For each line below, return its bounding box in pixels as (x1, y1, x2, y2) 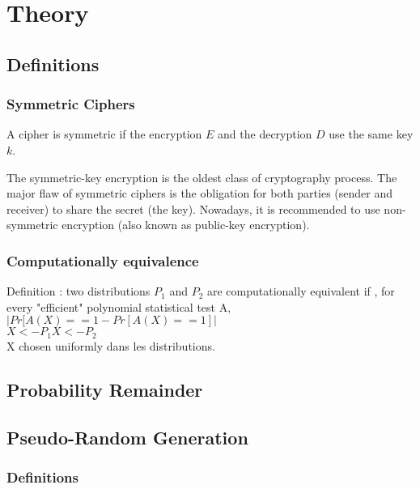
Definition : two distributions (6, 283, 151, 300)
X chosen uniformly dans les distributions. (6, 337, 215, 354)
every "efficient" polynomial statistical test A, (6, 298, 231, 315)
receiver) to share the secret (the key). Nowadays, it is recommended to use (6, 200, 380, 217)
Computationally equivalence (6, 250, 199, 270)
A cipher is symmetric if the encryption (6, 125, 202, 142)
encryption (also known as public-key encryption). (62, 216, 310, 233)
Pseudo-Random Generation (6, 424, 248, 449)
